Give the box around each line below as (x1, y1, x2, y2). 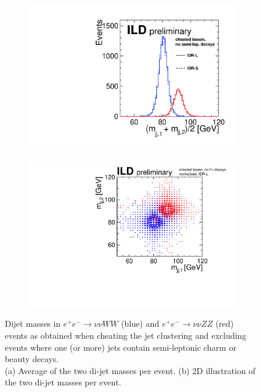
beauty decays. (5, 353, 59, 365)
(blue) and (121, 317, 159, 330)
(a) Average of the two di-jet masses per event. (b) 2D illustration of (5, 364, 256, 376)
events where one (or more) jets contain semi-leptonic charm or (5, 341, 236, 353)
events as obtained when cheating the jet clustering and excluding (5, 329, 247, 341)
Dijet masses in (5, 317, 60, 330)
